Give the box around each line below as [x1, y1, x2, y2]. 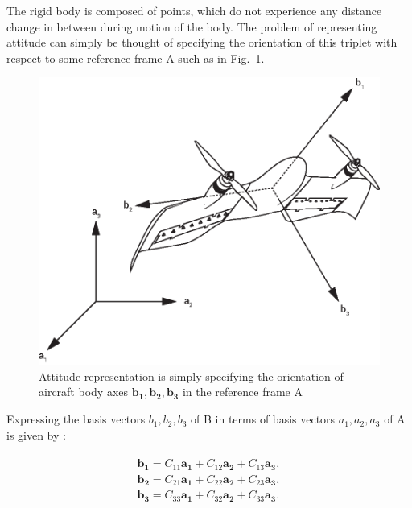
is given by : [6, 426, 66, 443]
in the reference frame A [182, 383, 303, 400]
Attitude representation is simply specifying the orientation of [39, 367, 344, 384]
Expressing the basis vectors [6, 411, 146, 427]
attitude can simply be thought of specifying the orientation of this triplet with [6, 34, 398, 51]
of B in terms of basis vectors [191, 411, 336, 427]
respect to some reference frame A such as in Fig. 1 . [6, 49, 265, 66]
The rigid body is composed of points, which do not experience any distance [6, 2, 382, 19]
